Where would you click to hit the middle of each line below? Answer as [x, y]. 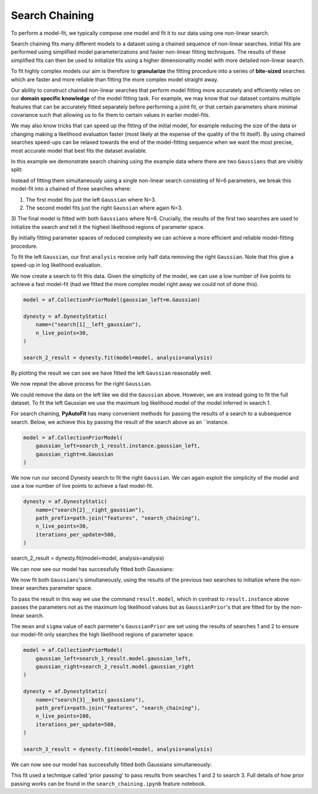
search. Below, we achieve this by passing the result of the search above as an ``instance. [120, 422]
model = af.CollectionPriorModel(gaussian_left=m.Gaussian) [112, 300]
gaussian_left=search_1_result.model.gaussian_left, [113, 658]
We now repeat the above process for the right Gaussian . [82, 384]
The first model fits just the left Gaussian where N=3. [91, 199]
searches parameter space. [59, 588]
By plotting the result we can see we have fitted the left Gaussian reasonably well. [111, 373]
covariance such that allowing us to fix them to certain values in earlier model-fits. [110, 115]
